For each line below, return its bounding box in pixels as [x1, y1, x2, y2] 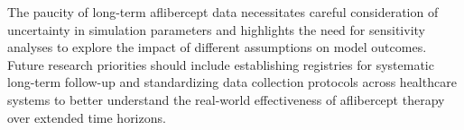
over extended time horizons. [7, 108, 166, 126]
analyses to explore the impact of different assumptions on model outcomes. [7, 38, 427, 56]
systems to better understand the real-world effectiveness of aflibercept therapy [7, 90, 445, 108]
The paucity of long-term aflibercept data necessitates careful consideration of [7, 3, 439, 21]
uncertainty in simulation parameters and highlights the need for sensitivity [7, 20, 425, 39]
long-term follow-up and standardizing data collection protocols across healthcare [7, 73, 457, 91]
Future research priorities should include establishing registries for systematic [7, 55, 434, 74]
